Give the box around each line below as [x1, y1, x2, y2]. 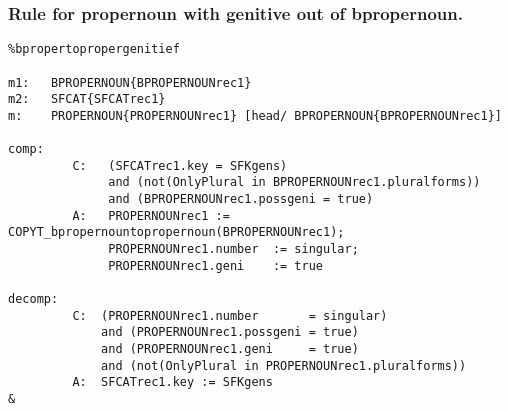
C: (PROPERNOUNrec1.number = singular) [72, 308, 388, 323]
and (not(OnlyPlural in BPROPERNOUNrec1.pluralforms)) [108, 175, 481, 190]
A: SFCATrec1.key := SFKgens [72, 375, 273, 390]
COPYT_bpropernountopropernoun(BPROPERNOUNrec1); [8, 225, 345, 240]
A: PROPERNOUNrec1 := [72, 208, 230, 223]
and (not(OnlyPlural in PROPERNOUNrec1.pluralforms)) [101, 358, 467, 373]
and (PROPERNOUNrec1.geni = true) [101, 342, 359, 357]
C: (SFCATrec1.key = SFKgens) [72, 158, 288, 173]
